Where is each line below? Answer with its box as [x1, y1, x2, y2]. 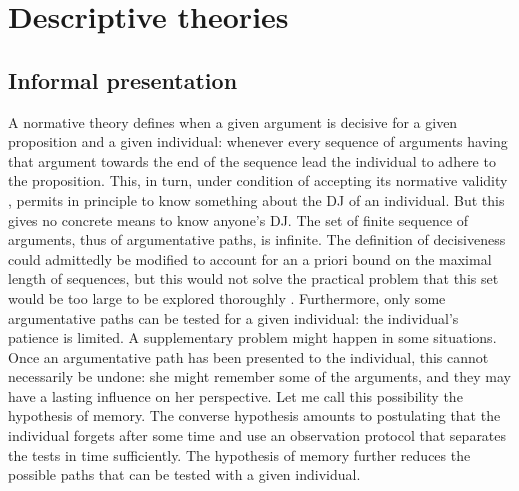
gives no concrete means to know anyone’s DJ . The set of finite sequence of [8, 209, 469, 230]
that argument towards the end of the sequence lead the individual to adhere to [8, 150, 496, 171]
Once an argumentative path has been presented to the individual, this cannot [8, 346, 489, 367]
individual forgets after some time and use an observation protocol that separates [8, 425, 507, 446]
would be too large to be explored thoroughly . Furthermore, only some [8, 287, 446, 308]
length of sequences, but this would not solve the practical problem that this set [8, 268, 499, 289]
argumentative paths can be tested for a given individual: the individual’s [8, 307, 459, 328]
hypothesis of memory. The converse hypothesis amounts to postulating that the [8, 405, 501, 426]
